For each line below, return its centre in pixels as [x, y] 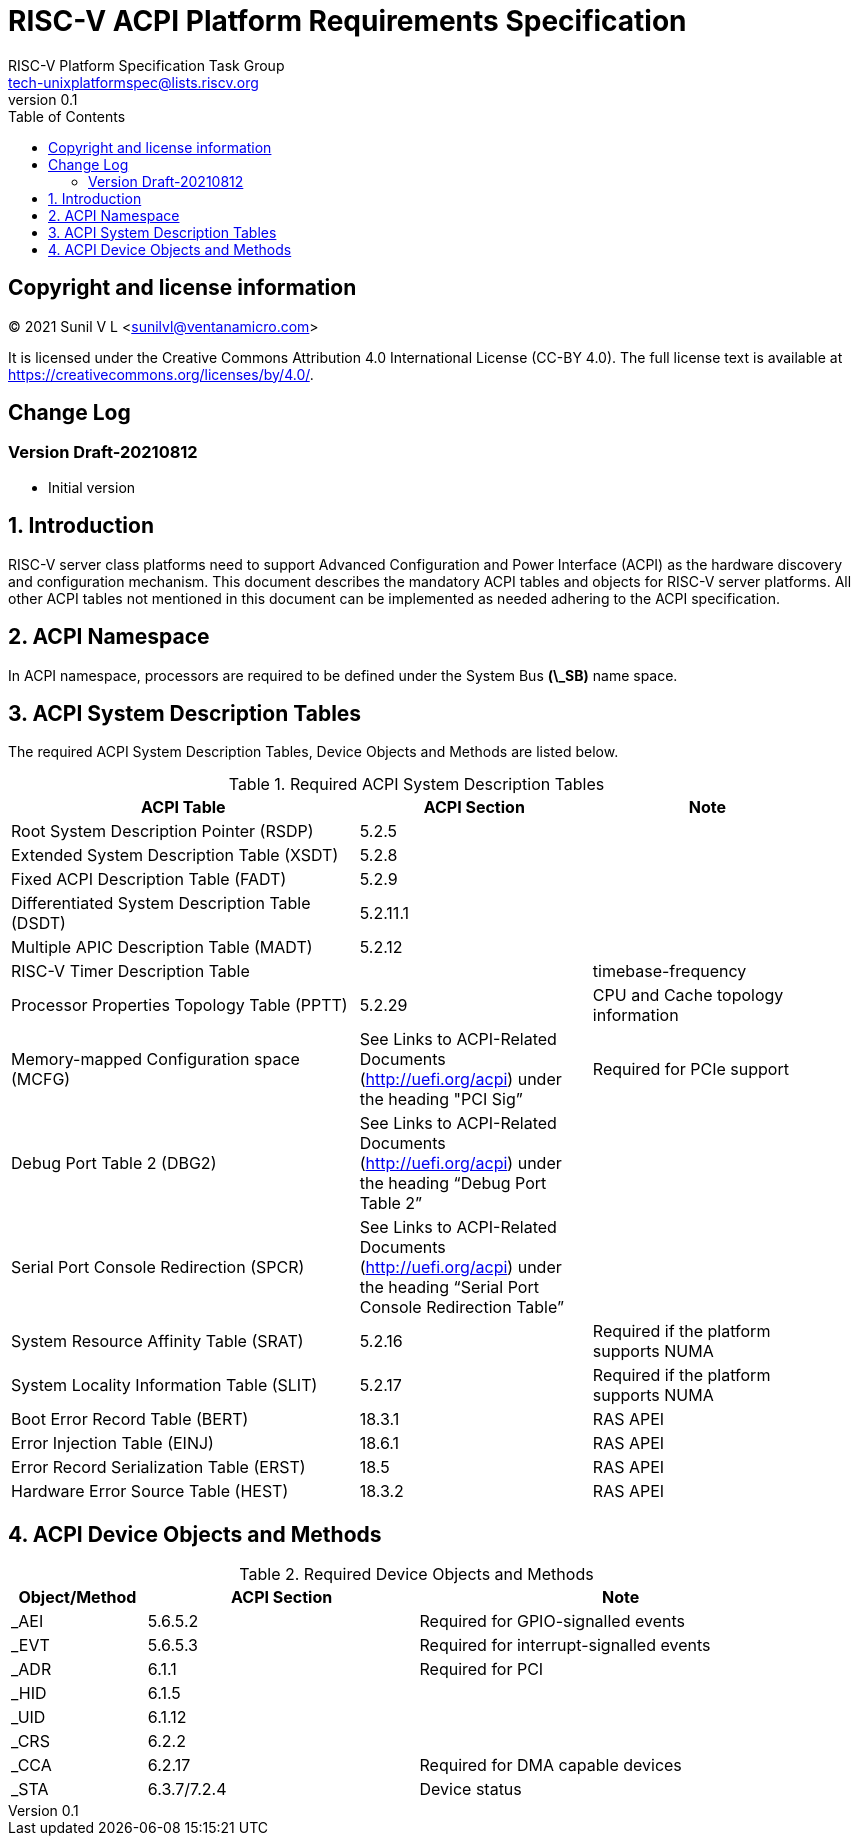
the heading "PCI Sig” [441, 1099]
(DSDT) [38, 923]
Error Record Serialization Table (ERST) [158, 1467]
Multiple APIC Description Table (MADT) [162, 947]
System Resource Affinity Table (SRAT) [157, 1341]
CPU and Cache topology [688, 995]
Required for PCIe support [690, 1069]
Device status [470, 1789]
